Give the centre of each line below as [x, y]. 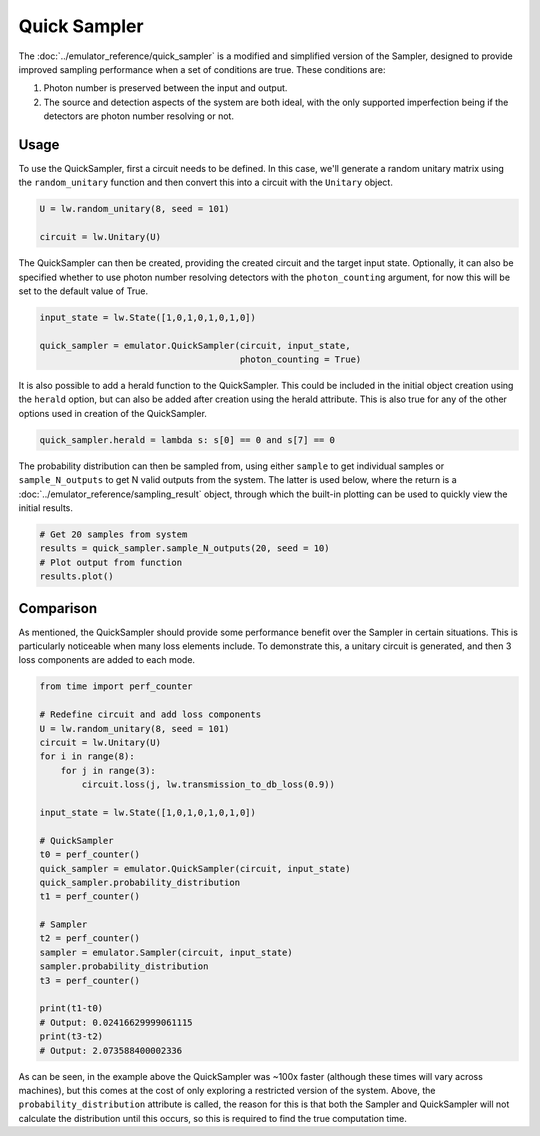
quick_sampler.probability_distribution [139, 882]
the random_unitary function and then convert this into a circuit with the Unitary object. [206, 182]
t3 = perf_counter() [89, 980]
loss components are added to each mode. [106, 660]
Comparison [58, 608]
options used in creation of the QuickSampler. [112, 413]
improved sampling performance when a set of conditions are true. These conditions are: [202, 69]
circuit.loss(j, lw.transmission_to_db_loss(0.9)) [208, 784]
